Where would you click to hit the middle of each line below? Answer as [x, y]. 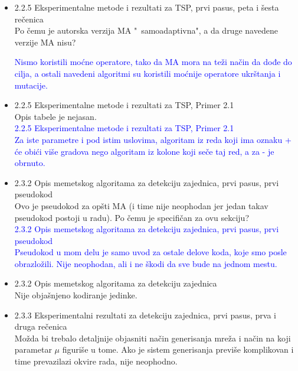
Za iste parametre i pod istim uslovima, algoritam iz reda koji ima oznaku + [153, 139]
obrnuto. [30, 163]
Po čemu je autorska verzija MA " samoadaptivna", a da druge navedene [146, 30]
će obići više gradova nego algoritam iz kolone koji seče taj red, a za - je [144, 151]
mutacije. [31, 85]
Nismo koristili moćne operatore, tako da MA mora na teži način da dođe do [153, 62]
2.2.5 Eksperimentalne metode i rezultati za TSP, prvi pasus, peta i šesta [147, 7]
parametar [33, 349]
